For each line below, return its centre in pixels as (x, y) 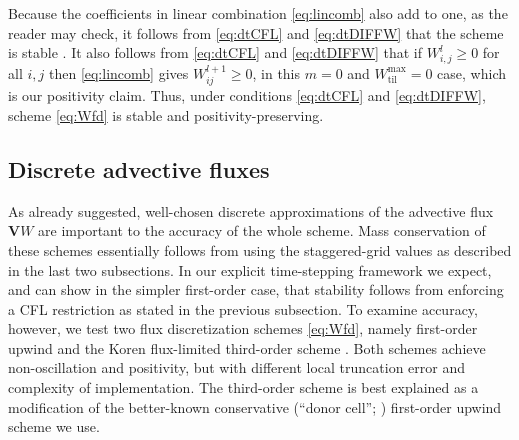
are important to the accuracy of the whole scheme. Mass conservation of (262, 230)
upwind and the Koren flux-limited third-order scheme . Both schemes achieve (247, 347)
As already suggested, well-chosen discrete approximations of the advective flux (251, 210)
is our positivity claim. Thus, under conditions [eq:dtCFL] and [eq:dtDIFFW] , (247, 95)
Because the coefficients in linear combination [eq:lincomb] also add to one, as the (258, 13)
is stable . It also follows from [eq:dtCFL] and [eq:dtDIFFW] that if (215, 52)
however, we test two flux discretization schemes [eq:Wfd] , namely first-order (243, 328)
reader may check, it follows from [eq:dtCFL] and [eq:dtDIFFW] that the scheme (256, 32)
